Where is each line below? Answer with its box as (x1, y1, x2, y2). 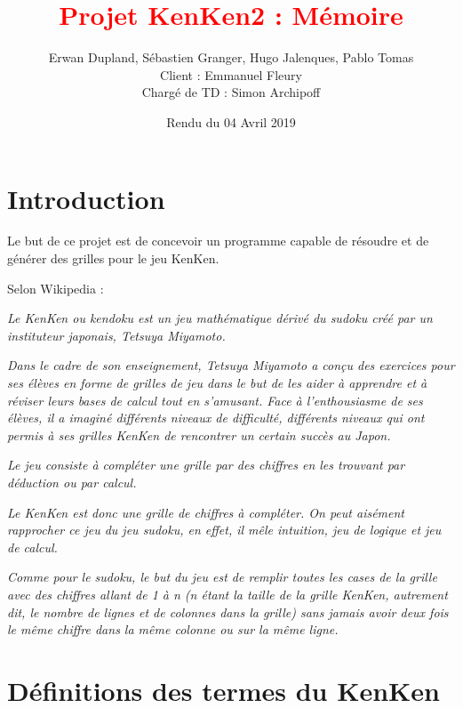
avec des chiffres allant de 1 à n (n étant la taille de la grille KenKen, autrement (7, 584, 448, 603)
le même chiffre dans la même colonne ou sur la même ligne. (7, 620, 339, 639)
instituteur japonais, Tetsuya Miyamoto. (7, 326, 226, 344)
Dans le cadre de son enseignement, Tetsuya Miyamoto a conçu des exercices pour (7, 356, 455, 374)
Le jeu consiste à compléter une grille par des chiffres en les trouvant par (7, 455, 405, 474)
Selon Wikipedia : (7, 278, 104, 297)
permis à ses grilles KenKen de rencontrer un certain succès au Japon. (7, 425, 391, 444)
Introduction (7, 180, 165, 216)
